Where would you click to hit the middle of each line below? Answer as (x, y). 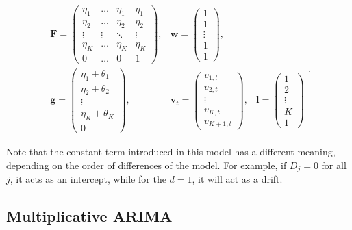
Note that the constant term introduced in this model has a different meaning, (171, 152)
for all (334, 165)
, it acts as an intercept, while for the (88, 179)
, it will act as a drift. (237, 179)
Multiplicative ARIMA (89, 216)
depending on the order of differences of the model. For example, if (147, 165)
